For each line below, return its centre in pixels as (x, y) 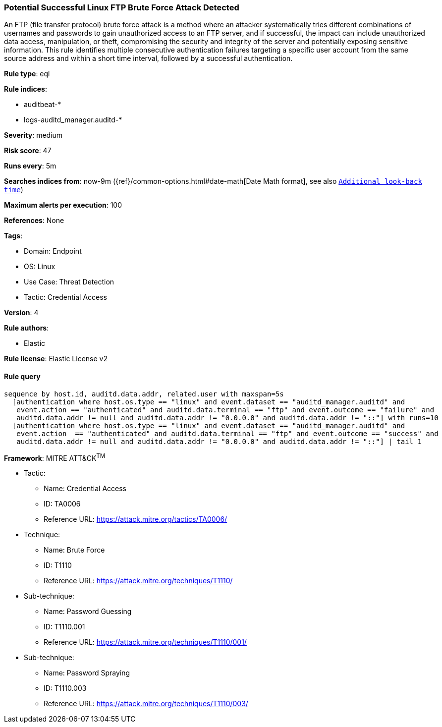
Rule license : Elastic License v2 (56, 359)
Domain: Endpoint (53, 251)
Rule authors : (27, 328)
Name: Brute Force (74, 550)
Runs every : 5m (30, 166)
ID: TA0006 (62, 504)
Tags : (13, 236)
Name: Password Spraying (87, 673)
